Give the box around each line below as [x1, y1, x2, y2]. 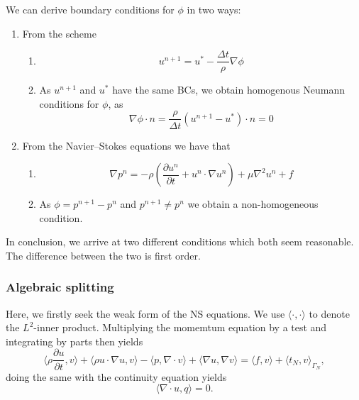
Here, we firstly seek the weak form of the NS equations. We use [6, 306, 285, 321]
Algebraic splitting [6, 278, 114, 296]
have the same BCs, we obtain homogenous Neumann [112, 82, 346, 97]
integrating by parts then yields [6, 333, 143, 348]
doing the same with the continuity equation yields [6, 369, 227, 384]
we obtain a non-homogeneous [187, 196, 319, 211]
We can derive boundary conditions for [6, 2, 175, 16]
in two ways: [187, 2, 241, 16]
